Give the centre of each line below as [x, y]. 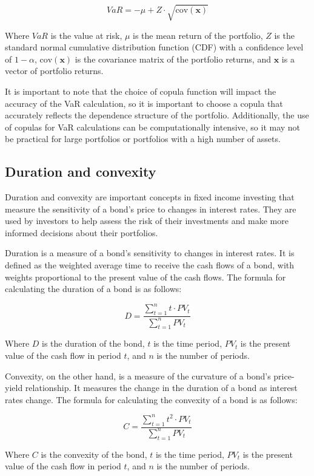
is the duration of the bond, [93, 343]
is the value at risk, [86, 35]
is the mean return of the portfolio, [198, 35]
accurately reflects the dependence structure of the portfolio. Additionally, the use [157, 115]
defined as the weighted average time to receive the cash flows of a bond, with [150, 265]
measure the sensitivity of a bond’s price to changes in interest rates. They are [151, 209]
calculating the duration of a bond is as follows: [93, 289]
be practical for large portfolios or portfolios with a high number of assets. [143, 139]
